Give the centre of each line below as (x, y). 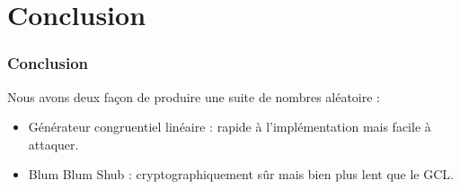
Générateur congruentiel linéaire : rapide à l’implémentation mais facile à (230, 127)
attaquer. (53, 144)
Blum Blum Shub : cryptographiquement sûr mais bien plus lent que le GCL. (241, 174)
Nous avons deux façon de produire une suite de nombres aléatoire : (194, 96)
